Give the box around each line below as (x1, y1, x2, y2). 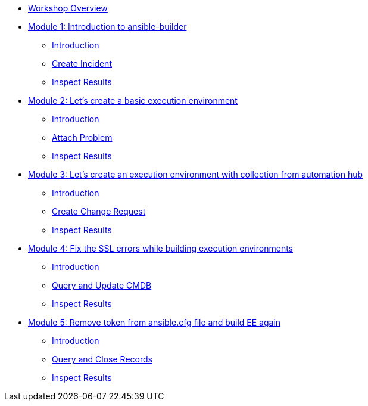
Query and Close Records (52, 354, 152, 364)
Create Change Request (52, 206, 146, 216)
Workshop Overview (28, 3, 108, 13)
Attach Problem (52, 132, 113, 142)
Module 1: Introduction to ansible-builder (28, 21, 187, 32)
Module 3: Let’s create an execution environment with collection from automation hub (28, 169, 363, 179)
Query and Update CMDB (52, 280, 152, 290)
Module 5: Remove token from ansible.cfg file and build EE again (28, 317, 281, 327)
